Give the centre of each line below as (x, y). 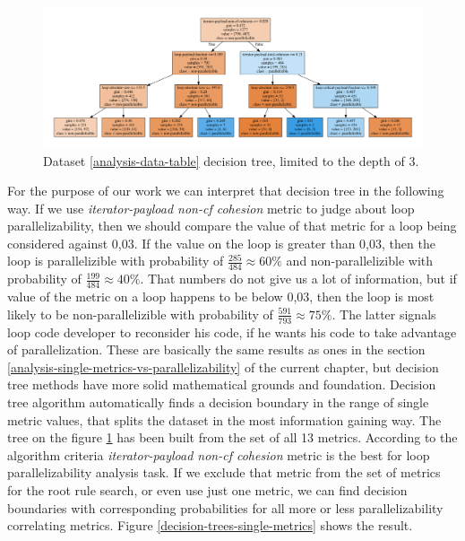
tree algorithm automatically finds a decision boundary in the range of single (218, 401)
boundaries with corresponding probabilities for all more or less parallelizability (225, 507)
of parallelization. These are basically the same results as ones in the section (216, 349)
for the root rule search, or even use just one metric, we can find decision (207, 489)
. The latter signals (384, 314)
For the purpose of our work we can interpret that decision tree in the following (226, 191)
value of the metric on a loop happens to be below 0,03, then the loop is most (221, 297)
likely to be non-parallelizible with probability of (140, 314)
